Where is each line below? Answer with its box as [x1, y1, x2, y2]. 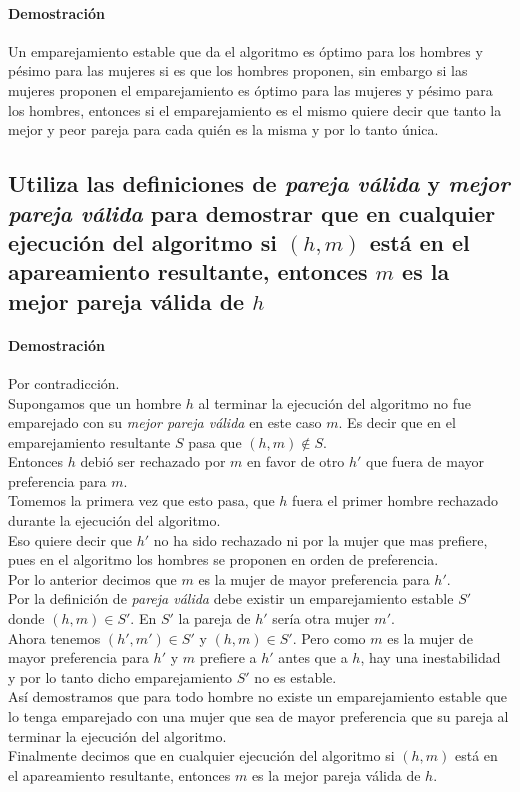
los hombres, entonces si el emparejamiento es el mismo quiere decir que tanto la [8, 99, 502, 120]
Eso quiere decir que [8, 529, 133, 550]
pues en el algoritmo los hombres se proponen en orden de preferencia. [8, 549, 439, 570]
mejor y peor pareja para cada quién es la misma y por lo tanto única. [8, 119, 439, 140]
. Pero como [292, 627, 366, 648]
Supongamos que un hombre [8, 392, 182, 413]
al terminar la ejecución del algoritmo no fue [198, 392, 471, 413]
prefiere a [199, 647, 257, 668]
